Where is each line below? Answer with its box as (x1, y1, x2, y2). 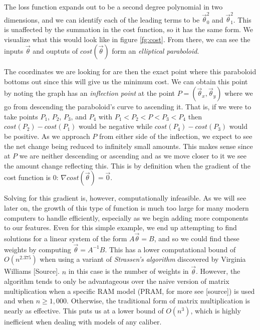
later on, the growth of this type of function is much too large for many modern (4, 203, 249, 213)
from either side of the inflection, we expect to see (99, 131, 252, 141)
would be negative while (79, 121, 153, 131)
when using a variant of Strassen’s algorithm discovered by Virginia (40, 254, 246, 264)
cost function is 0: (4, 172, 59, 183)
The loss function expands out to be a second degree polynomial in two (4, 2, 223, 12)
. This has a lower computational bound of (105, 244, 236, 254)
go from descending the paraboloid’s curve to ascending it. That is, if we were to (4, 101, 251, 112)
